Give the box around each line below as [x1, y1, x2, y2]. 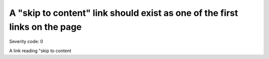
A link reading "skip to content [9, 48, 72, 54]
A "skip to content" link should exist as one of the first [9, 7, 239, 18]
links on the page [9, 21, 82, 32]
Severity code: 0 [9, 39, 43, 45]
